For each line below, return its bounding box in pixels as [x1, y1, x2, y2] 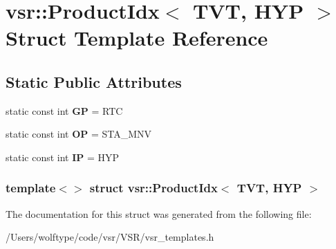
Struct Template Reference [6, 24, 268, 52]
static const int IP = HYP [6, 149, 120, 164]
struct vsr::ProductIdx [89, 179, 218, 196]
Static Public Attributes [6, 71, 182, 92]
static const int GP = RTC [6, 103, 123, 118]
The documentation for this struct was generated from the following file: [6, 206, 312, 221]
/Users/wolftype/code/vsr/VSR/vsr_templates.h [6, 230, 214, 244]
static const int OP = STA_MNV [6, 127, 152, 141]
